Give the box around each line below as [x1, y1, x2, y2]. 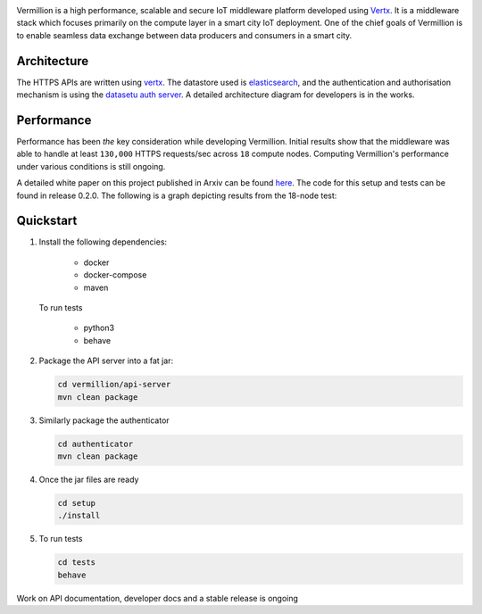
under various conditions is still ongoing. [16, 161, 166, 171]
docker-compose [83, 270, 147, 280]
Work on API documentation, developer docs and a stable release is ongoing [16, 593, 299, 603]
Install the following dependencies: [38, 236, 168, 247]
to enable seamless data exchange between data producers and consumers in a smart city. [16, 29, 353, 40]
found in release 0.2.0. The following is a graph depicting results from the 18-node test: [16, 190, 337, 201]
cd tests [57, 558, 96, 568]
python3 [83, 322, 115, 334]
